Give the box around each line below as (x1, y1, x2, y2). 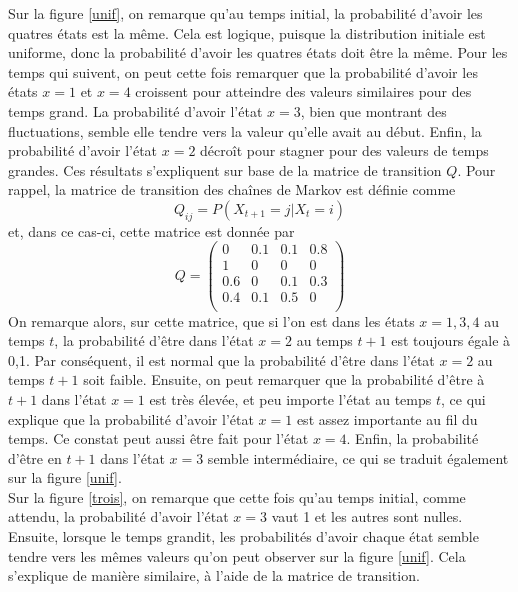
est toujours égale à (391, 330, 511, 351)
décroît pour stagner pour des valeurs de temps (200, 140, 489, 161)
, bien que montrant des (300, 100, 447, 121)
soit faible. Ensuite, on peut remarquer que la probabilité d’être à (83, 369, 485, 390)
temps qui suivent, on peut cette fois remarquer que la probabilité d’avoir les (8, 61, 478, 82)
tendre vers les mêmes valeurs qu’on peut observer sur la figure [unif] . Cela (8, 545, 466, 566)
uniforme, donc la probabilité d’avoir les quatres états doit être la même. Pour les (8, 42, 508, 63)
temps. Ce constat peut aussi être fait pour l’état (8, 428, 309, 449)
